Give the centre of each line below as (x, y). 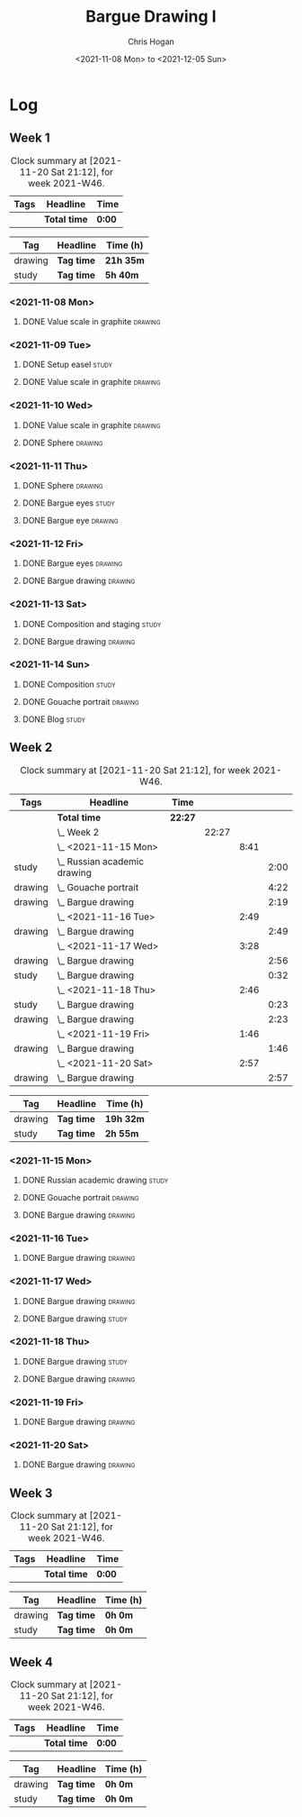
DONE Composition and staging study (92, 624)
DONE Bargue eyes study (68, 503)
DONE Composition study (69, 684)
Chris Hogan (151, 41)
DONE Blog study (53, 719)
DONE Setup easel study (67, 365)
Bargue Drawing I (151, 17)
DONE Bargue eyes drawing (72, 563)
